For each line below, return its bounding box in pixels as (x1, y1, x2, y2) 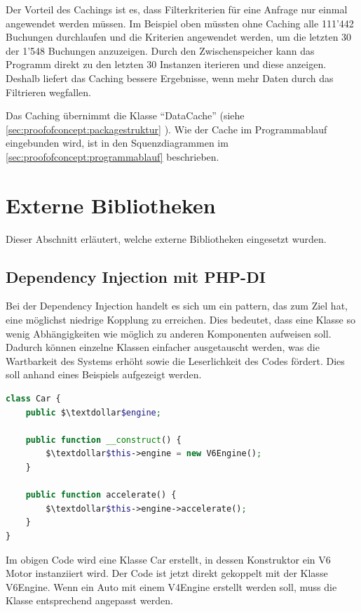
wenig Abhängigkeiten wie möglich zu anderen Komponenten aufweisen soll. (6, 326, 332, 340)
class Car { (6, 394, 61, 404)
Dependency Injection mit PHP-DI (6, 265, 266, 287)
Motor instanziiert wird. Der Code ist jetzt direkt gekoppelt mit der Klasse (6, 566, 328, 580)
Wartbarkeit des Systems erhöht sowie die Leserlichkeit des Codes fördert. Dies (6, 353, 345, 368)
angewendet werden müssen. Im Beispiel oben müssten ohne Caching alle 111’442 (6, 15, 354, 30)
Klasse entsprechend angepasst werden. (6, 593, 173, 608)
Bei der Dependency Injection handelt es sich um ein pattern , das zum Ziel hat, (6, 298, 348, 313)
